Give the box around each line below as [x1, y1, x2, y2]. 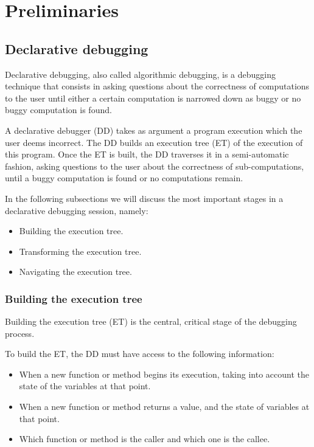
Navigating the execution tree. [19, 265, 132, 278]
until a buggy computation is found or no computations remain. [5, 172, 243, 184]
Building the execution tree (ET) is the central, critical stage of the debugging [5, 315, 297, 328]
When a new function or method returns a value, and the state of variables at [19, 400, 310, 413]
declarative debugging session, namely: [5, 204, 148, 217]
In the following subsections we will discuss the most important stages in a [5, 192, 284, 204]
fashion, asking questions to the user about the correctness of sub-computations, [5, 159, 304, 172]
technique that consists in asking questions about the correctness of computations [5, 80, 310, 92]
